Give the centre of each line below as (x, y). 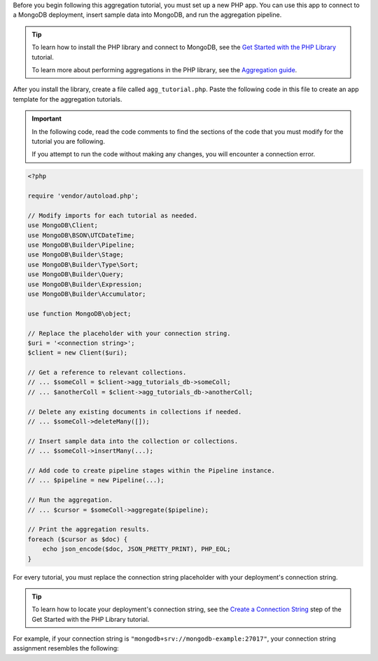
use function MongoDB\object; (79, 313)
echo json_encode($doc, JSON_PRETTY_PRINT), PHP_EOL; (136, 549)
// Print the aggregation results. (89, 530)
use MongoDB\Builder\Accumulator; (87, 294)
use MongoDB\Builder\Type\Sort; (83, 264)
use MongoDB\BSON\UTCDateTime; (82, 235)
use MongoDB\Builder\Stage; (76, 255)
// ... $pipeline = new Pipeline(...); (96, 481)
